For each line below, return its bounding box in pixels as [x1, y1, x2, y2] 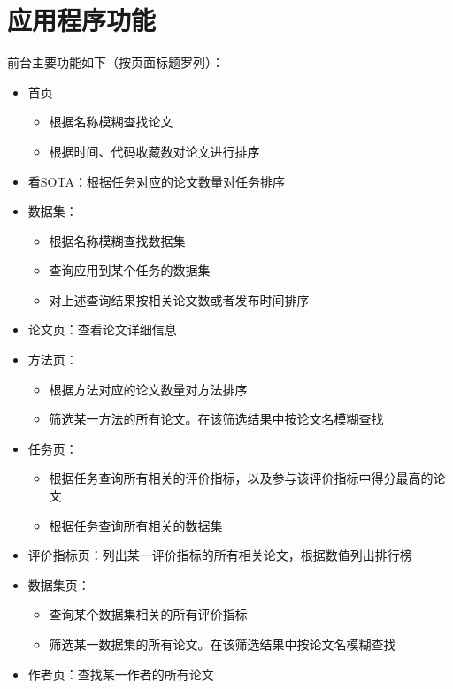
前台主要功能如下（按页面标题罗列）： [7, 53, 224, 72]
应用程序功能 [7, 2, 157, 38]
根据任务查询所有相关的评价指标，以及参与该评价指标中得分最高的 [49, 469, 434, 487]
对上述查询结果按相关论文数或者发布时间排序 [49, 290, 310, 309]
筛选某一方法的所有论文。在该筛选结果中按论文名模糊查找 [49, 410, 384, 428]
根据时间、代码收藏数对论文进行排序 [49, 142, 260, 160]
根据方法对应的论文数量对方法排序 [49, 379, 248, 398]
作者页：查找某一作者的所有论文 [27, 664, 214, 683]
